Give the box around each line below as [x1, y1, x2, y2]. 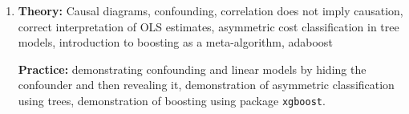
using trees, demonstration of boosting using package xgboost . [18, 92, 326, 108]
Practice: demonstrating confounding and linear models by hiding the [18, 60, 366, 77]
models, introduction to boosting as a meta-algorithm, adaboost [18, 34, 333, 51]
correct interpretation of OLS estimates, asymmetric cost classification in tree [18, 18, 399, 35]
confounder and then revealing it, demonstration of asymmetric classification [18, 76, 395, 93]
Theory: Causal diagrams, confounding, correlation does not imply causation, [18, 2, 403, 18]
